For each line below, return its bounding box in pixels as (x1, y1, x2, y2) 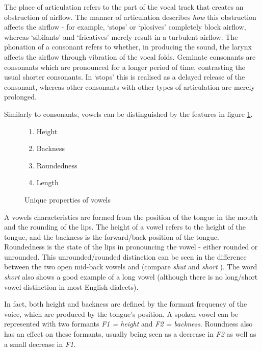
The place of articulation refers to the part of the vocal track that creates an (4, 2, 244, 12)
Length (36, 177, 59, 188)
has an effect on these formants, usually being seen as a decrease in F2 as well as (4, 329, 256, 339)
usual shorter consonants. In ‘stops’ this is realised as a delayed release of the (4, 71, 245, 82)
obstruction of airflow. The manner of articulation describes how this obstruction (4, 11, 256, 22)
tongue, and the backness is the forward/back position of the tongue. (4, 231, 219, 242)
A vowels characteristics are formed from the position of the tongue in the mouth (4, 211, 258, 222)
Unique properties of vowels (24, 194, 111, 205)
